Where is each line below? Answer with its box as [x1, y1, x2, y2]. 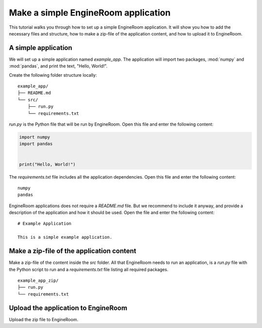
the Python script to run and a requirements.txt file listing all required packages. [9, 266, 168, 272]
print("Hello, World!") [19, 162, 76, 167]
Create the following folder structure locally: [9, 72, 97, 78]
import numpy [19, 134, 50, 140]
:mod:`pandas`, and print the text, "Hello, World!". [9, 63, 108, 69]
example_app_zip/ [17, 278, 59, 283]
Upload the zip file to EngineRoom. [9, 316, 79, 322]
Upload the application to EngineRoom [9, 304, 128, 312]
